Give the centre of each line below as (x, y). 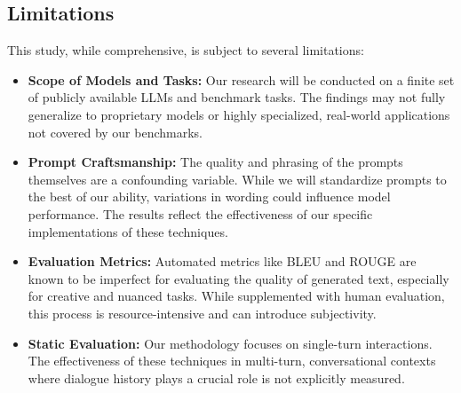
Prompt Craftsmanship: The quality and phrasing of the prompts (215, 162)
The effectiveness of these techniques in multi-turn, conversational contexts (232, 361)
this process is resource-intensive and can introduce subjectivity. (202, 313)
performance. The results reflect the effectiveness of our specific (200, 213)
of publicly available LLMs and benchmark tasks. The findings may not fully (237, 97)
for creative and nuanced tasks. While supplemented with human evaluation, (236, 296)
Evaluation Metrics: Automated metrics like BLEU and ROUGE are (222, 261)
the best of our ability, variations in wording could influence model (209, 196)
